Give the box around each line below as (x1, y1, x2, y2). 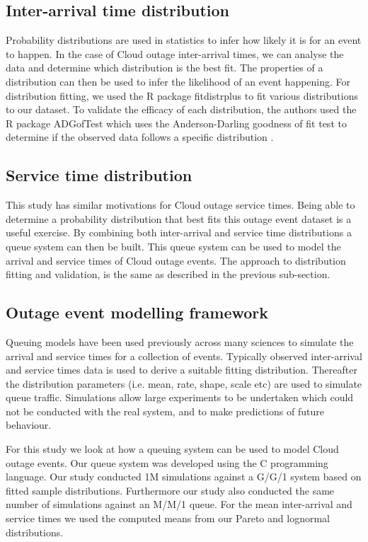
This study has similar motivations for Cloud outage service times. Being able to (6, 197, 355, 212)
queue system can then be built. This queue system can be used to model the (6, 238, 341, 253)
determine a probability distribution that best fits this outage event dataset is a (6, 211, 352, 226)
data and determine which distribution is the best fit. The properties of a (6, 60, 323, 75)
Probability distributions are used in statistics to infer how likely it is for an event (6, 33, 362, 47)
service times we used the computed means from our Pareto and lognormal (6, 511, 330, 526)
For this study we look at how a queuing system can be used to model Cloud (6, 442, 339, 456)
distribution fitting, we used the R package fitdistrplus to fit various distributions (6, 88, 358, 103)
